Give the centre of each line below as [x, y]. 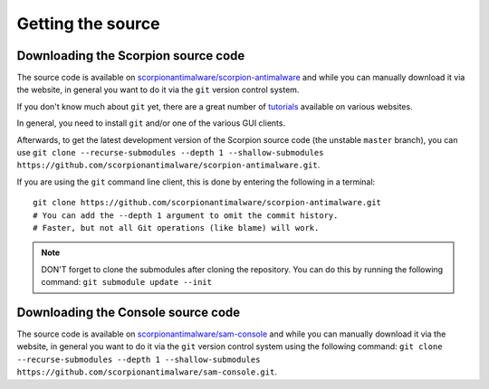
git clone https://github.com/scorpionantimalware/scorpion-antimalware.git [207, 203]
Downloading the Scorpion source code [131, 56]
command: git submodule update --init [127, 282]
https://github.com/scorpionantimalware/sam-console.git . [147, 372]
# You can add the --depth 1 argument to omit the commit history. [186, 215]
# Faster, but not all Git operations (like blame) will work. [176, 228]
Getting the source [88, 24]
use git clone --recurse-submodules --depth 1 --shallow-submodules [170, 153]
